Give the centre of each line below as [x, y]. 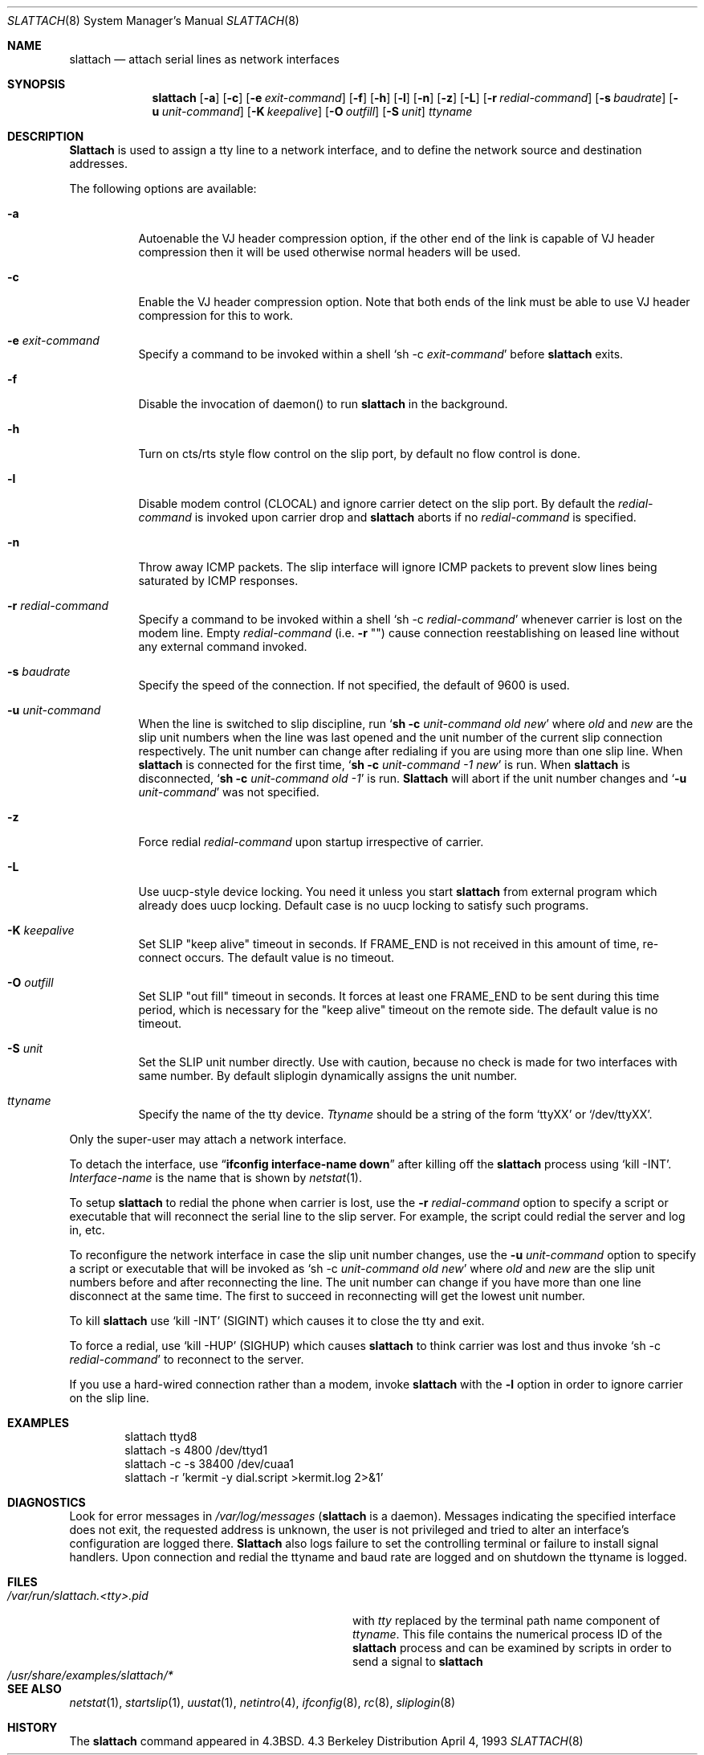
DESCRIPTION [46, 136]
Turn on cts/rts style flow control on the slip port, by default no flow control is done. [360, 454]
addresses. [98, 164]
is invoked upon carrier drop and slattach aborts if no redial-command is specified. [415, 517]
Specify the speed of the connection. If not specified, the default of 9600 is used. [354, 685]
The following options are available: [163, 188]
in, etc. [87, 1230]
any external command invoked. [223, 646]
